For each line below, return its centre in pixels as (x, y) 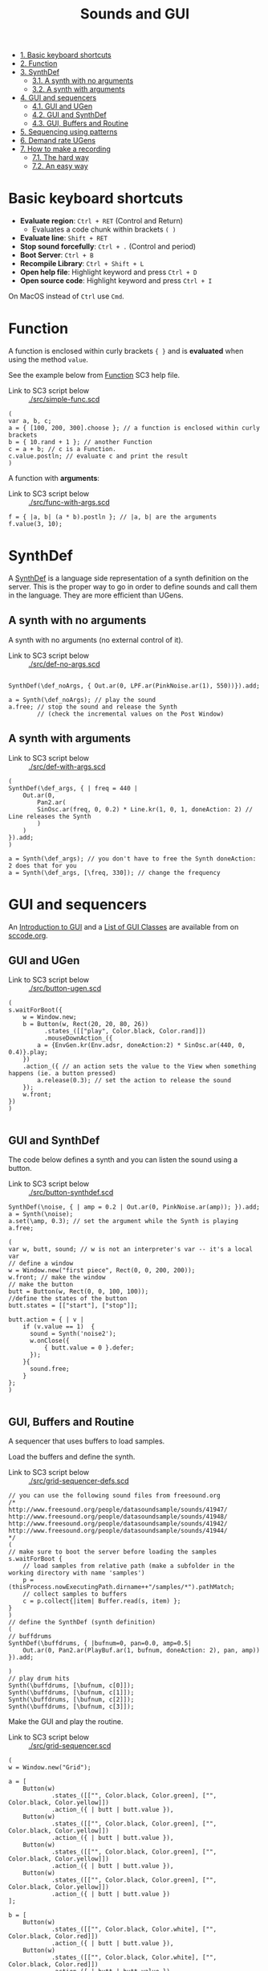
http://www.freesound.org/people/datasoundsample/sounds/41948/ (118, 1517)
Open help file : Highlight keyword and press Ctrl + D (108, 272)
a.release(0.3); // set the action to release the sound (134, 1081)
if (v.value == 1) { (59, 1327)
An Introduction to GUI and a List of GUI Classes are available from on (124, 926)
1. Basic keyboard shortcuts (66, 55)
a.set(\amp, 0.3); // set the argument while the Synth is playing (124, 1222)
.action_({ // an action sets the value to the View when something (140, 1066)
